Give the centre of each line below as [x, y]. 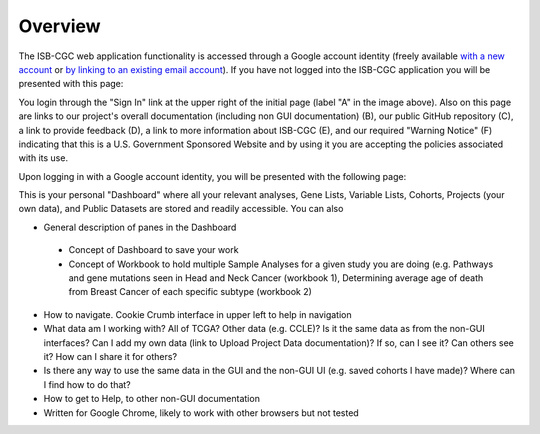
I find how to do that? [87, 384]
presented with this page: [71, 84]
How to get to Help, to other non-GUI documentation [151, 399]
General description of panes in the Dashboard [140, 227]
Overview [59, 26]
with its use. [43, 158]
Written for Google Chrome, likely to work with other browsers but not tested [201, 412]
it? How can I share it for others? [110, 356]
